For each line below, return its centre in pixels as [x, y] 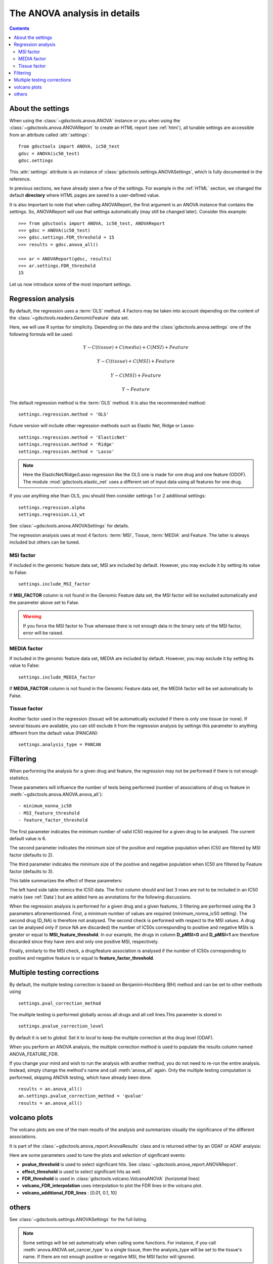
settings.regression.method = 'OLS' [64, 414]
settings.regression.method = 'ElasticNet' [73, 437]
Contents [19, 28]
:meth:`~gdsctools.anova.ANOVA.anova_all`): [56, 794]
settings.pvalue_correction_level [61, 1026]
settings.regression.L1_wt [52, 514]
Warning [32, 616]
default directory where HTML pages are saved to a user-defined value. [85, 195]
